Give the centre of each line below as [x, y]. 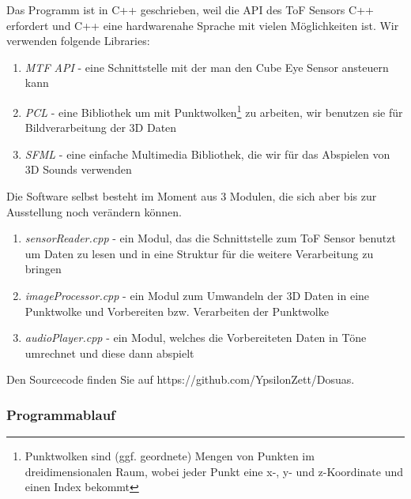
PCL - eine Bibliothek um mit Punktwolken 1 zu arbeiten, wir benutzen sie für [214, 111]
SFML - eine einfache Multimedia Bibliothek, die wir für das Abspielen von [207, 154]
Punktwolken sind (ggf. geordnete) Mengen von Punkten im [170, 456]
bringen [43, 269]
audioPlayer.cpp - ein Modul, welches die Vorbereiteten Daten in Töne [196, 338]
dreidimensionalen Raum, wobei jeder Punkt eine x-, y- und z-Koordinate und [214, 471]
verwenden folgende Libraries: [78, 41]
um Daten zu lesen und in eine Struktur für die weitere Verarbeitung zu [199, 253]
